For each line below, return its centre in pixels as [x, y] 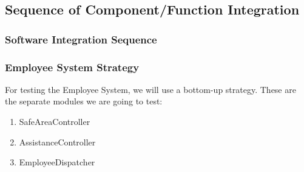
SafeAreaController [55, 122]
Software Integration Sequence [81, 39]
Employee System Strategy [72, 67]
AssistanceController [57, 142]
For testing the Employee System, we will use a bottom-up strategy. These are [150, 89]
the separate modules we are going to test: [84, 101]
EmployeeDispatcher [57, 162]
